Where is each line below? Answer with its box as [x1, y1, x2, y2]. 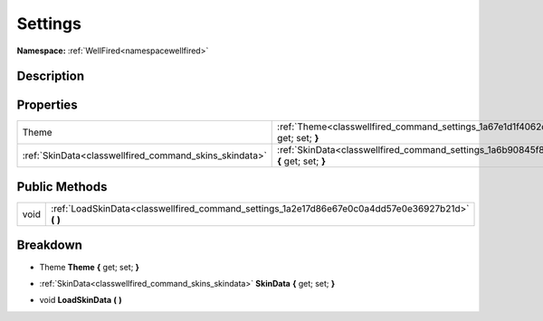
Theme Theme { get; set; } [39, 261, 140, 272]
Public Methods [16, 179, 108, 194]
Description [16, 69, 85, 84]
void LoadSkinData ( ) [39, 295, 122, 306]
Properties [16, 98, 78, 113]
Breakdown [16, 238, 83, 253]
